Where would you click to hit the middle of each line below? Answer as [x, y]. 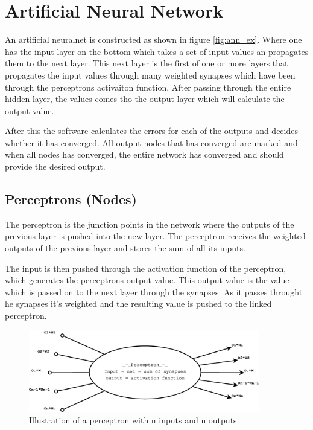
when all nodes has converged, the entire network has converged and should [144, 154]
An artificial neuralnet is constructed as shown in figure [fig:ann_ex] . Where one [153, 40]
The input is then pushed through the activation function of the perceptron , [146, 268]
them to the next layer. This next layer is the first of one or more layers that [147, 63]
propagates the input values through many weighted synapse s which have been [150, 75]
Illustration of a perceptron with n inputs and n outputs [133, 420]
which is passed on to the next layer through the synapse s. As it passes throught [154, 291]
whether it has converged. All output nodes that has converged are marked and [151, 142]
